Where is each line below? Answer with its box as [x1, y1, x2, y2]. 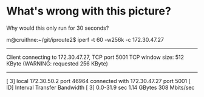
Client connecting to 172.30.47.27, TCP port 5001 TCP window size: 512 [6, 53, 184, 61]
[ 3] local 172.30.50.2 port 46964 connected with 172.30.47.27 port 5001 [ [6, 77, 191, 84]
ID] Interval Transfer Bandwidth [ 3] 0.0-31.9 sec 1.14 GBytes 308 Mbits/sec [6, 84, 195, 91]
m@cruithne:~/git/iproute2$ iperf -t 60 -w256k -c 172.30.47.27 [6, 36, 164, 43]
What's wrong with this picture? [6, 4, 171, 18]
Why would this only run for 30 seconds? [6, 24, 109, 32]
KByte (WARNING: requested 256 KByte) [6, 59, 108, 67]
